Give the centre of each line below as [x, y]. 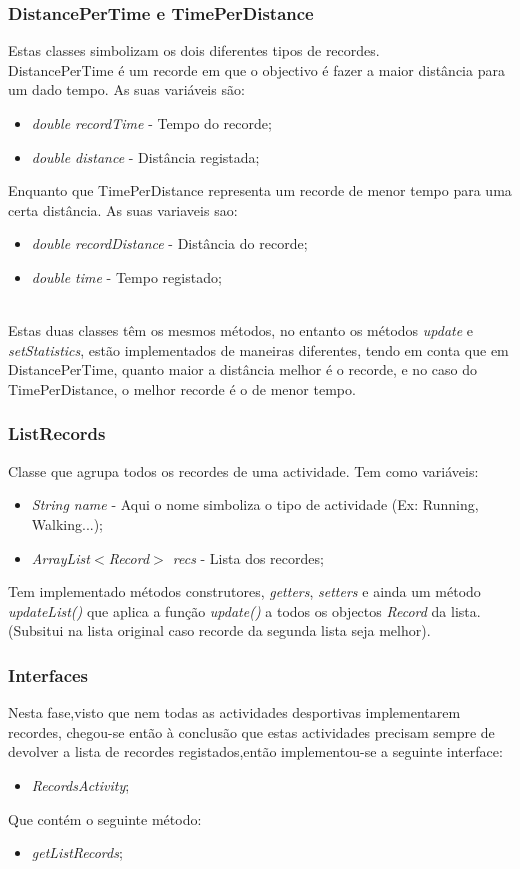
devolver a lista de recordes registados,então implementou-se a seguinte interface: [255, 751]
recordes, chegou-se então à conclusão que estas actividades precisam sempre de [251, 731]
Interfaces [48, 674]
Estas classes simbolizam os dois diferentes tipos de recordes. [194, 50]
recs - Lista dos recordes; [248, 557]
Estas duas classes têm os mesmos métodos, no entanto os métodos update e [241, 330]
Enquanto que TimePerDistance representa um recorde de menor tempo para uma [260, 190]
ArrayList [60, 557]
